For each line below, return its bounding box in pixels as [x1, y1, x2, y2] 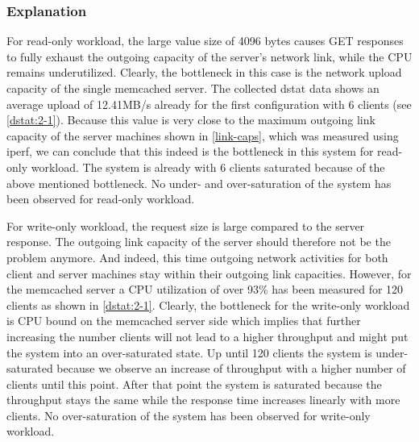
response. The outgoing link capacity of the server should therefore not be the [6, 233, 391, 250]
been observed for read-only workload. [6, 190, 195, 207]
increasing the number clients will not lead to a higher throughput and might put [6, 327, 409, 344]
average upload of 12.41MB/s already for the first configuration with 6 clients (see [6, 95, 412, 112]
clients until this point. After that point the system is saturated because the [6, 375, 382, 392]
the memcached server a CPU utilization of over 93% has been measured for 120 [6, 281, 404, 298]
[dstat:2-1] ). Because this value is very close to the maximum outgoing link [6, 111, 375, 128]
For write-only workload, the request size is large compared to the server [6, 217, 365, 234]
